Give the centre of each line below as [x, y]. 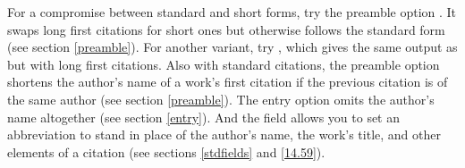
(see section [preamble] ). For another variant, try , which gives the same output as [232, 47]
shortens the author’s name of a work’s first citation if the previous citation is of [228, 82]
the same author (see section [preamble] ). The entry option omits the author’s [221, 99]
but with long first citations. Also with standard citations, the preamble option [224, 64]
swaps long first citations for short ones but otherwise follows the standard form [226, 29]
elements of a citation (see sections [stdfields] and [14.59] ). [166, 151]
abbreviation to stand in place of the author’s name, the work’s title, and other [224, 134]
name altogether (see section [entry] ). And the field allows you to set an [204, 117]
